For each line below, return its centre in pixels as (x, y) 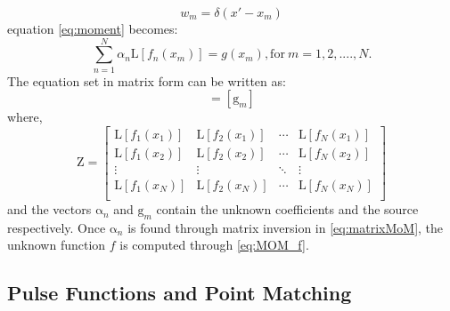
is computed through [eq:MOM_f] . (214, 245)
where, (25, 117)
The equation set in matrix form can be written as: (147, 80)
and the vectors (49, 209)
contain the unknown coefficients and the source (287, 209)
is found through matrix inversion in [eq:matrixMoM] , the (286, 227)
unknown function (57, 245)
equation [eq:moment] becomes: (93, 28)
